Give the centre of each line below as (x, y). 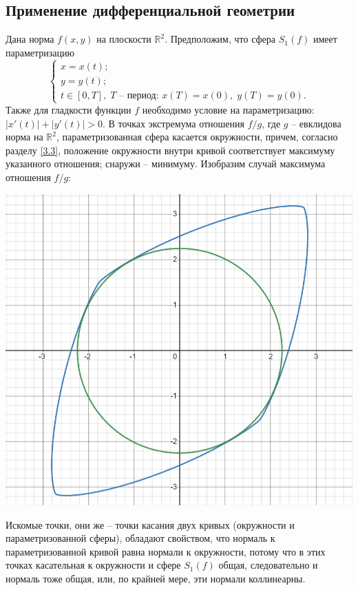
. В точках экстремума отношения (173, 123)
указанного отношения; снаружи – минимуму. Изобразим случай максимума (166, 164)
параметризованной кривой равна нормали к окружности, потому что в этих (166, 551)
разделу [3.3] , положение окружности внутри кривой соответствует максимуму (170, 150)
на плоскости (124, 39)
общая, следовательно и (268, 565)
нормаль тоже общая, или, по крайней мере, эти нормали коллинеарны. (156, 579)
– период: (139, 95)
